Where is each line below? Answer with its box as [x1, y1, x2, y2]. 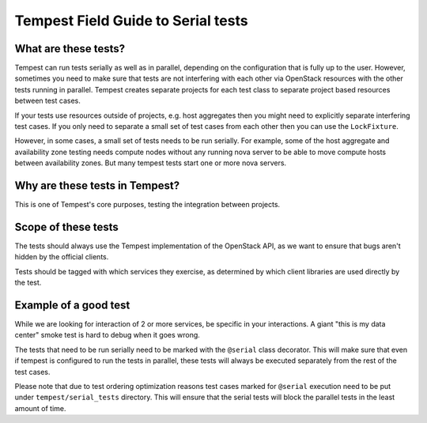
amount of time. [14, 403, 66, 413]
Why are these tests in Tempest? [14, 179, 180, 192]
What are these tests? [14, 42, 126, 55]
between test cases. [14, 96, 81, 106]
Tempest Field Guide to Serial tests [14, 12, 248, 29]
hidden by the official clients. [14, 252, 109, 262]
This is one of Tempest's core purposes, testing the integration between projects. [14, 200, 281, 210]
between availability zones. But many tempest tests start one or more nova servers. [14, 158, 287, 168]
